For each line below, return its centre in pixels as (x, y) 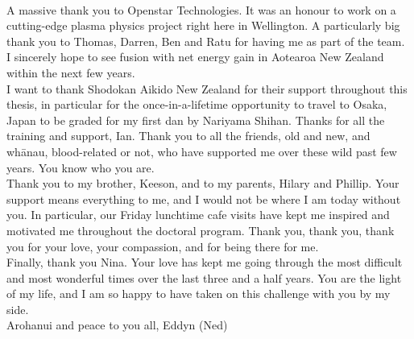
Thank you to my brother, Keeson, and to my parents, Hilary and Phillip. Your (203, 183)
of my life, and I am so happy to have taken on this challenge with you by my (199, 294)
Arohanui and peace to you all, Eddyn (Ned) (117, 325)
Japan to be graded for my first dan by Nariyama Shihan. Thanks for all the (196, 120)
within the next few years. (71, 72)
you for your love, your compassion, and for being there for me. (163, 246)
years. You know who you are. (81, 167)
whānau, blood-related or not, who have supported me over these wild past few (202, 151)
